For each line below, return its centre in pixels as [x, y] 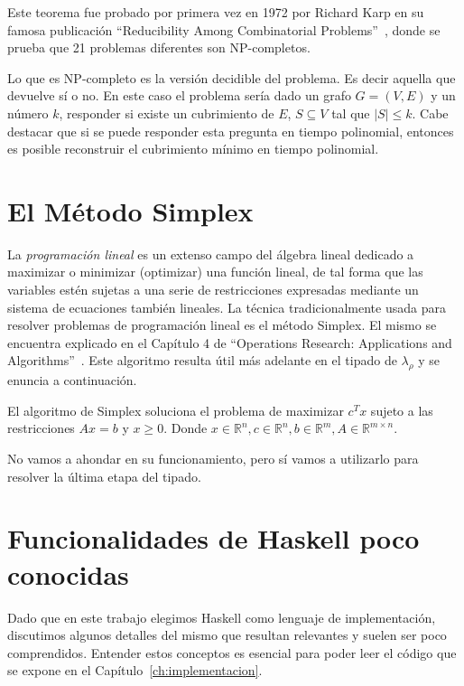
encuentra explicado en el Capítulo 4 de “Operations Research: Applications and [230, 342]
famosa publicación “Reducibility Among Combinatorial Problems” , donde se [224, 29]
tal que [351, 113]
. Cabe [430, 113]
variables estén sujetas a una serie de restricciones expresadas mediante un [213, 290]
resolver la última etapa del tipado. [104, 476]
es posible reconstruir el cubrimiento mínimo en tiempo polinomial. [193, 149]
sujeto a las [402, 410]
